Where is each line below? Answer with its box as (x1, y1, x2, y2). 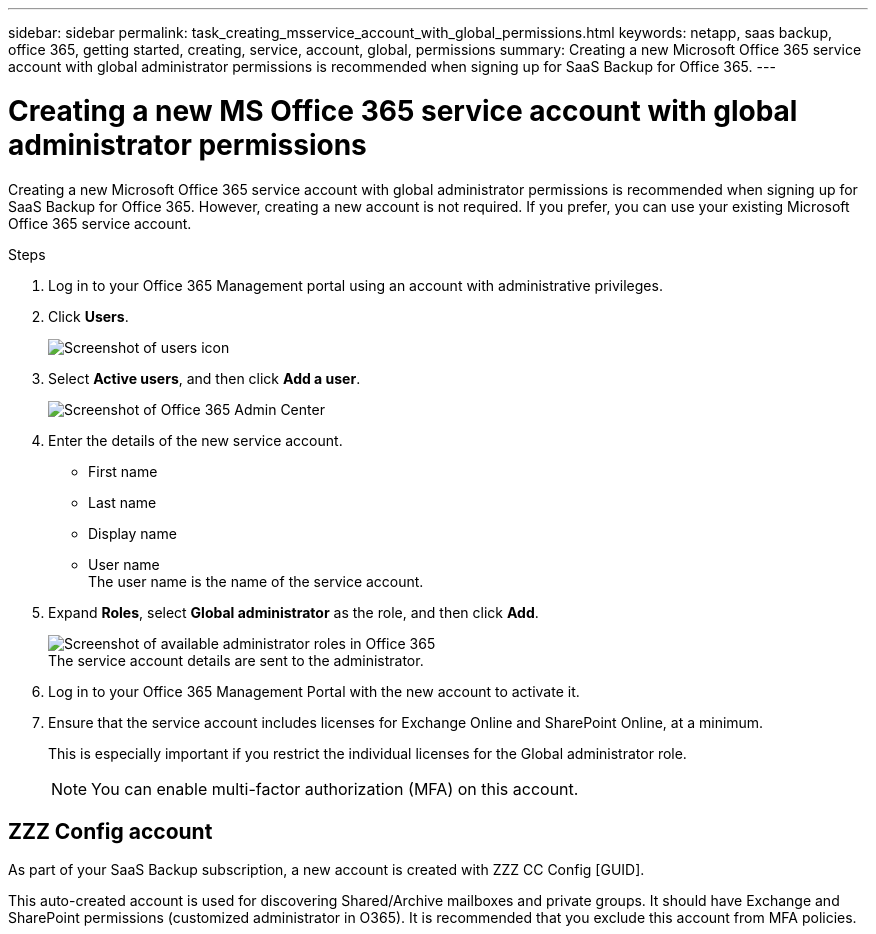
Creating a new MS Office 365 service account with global (8, 93, 798, 128)
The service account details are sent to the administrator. (48, 651, 424, 669)
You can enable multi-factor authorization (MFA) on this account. (91, 778, 579, 799)
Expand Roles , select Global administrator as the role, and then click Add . (48, 603, 539, 621)
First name (88, 462, 158, 480)
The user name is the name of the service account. (88, 572, 424, 590)
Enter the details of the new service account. (48, 431, 343, 449)
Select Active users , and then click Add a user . (48, 369, 361, 387)
